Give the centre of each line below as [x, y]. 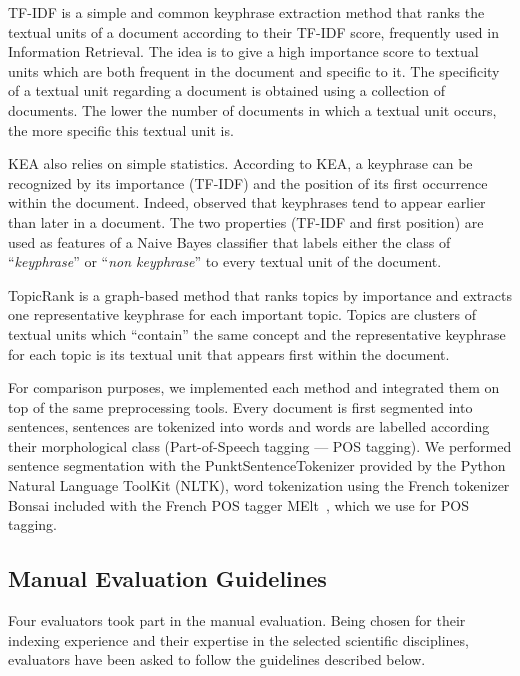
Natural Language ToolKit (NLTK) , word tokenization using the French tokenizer [259, 485]
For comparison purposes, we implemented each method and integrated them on [254, 387]
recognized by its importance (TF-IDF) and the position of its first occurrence [248, 182]
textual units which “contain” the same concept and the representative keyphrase [257, 333]
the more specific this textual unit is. [121, 129]
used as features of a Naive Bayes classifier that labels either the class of [229, 241]
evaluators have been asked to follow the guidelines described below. [217, 659]
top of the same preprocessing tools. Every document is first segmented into [240, 406]
